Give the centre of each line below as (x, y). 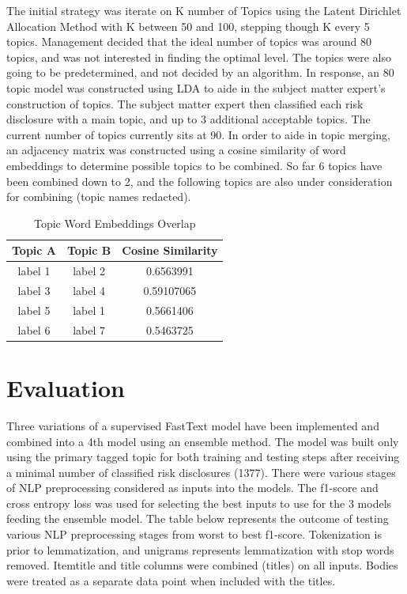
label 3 (34, 290)
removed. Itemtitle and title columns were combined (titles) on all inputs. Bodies (202, 565)
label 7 (89, 329)
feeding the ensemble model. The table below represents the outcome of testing (198, 518)
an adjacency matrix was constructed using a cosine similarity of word (176, 150)
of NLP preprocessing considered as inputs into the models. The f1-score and (192, 488)
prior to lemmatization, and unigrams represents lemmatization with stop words (200, 549)
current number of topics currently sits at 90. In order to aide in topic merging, (198, 134)
